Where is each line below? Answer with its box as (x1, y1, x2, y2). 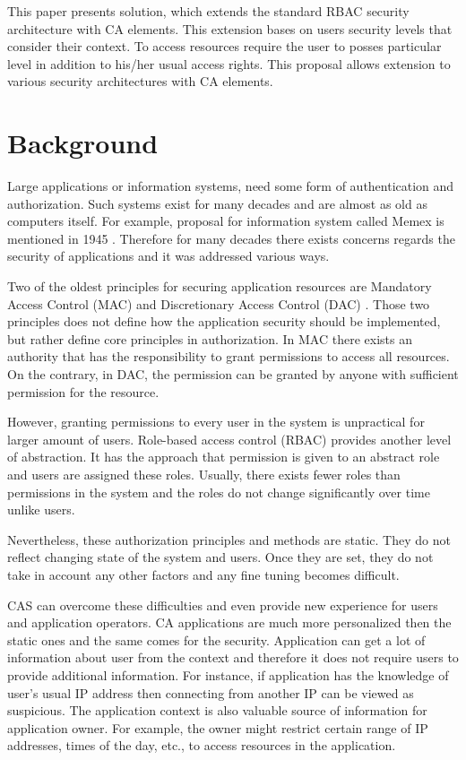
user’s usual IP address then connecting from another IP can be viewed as (7, 683, 414, 702)
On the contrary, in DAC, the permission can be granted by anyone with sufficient (7, 365, 459, 384)
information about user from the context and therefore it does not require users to (7, 648, 459, 667)
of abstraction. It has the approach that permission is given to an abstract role (7, 447, 440, 466)
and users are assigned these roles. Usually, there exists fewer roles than (7, 465, 401, 483)
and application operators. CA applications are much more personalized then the (7, 613, 452, 632)
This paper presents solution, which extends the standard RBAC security (7, 2, 410, 20)
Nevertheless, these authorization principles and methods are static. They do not (7, 530, 451, 548)
